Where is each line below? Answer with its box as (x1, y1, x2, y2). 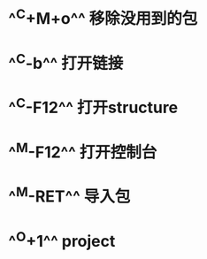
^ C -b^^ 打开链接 (8, 50, 124, 73)
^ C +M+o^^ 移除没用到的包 (8, 5, 198, 29)
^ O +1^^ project (8, 227, 116, 252)
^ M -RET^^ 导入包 (8, 183, 131, 207)
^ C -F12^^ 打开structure (8, 95, 179, 118)
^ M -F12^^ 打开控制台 (8, 139, 157, 163)
